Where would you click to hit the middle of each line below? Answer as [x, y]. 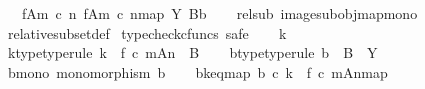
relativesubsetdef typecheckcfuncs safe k [147, 32]
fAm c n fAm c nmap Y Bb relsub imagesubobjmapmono [219, 13]
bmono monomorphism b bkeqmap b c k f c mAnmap [197, 71]
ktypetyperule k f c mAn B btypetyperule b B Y [192, 52]
